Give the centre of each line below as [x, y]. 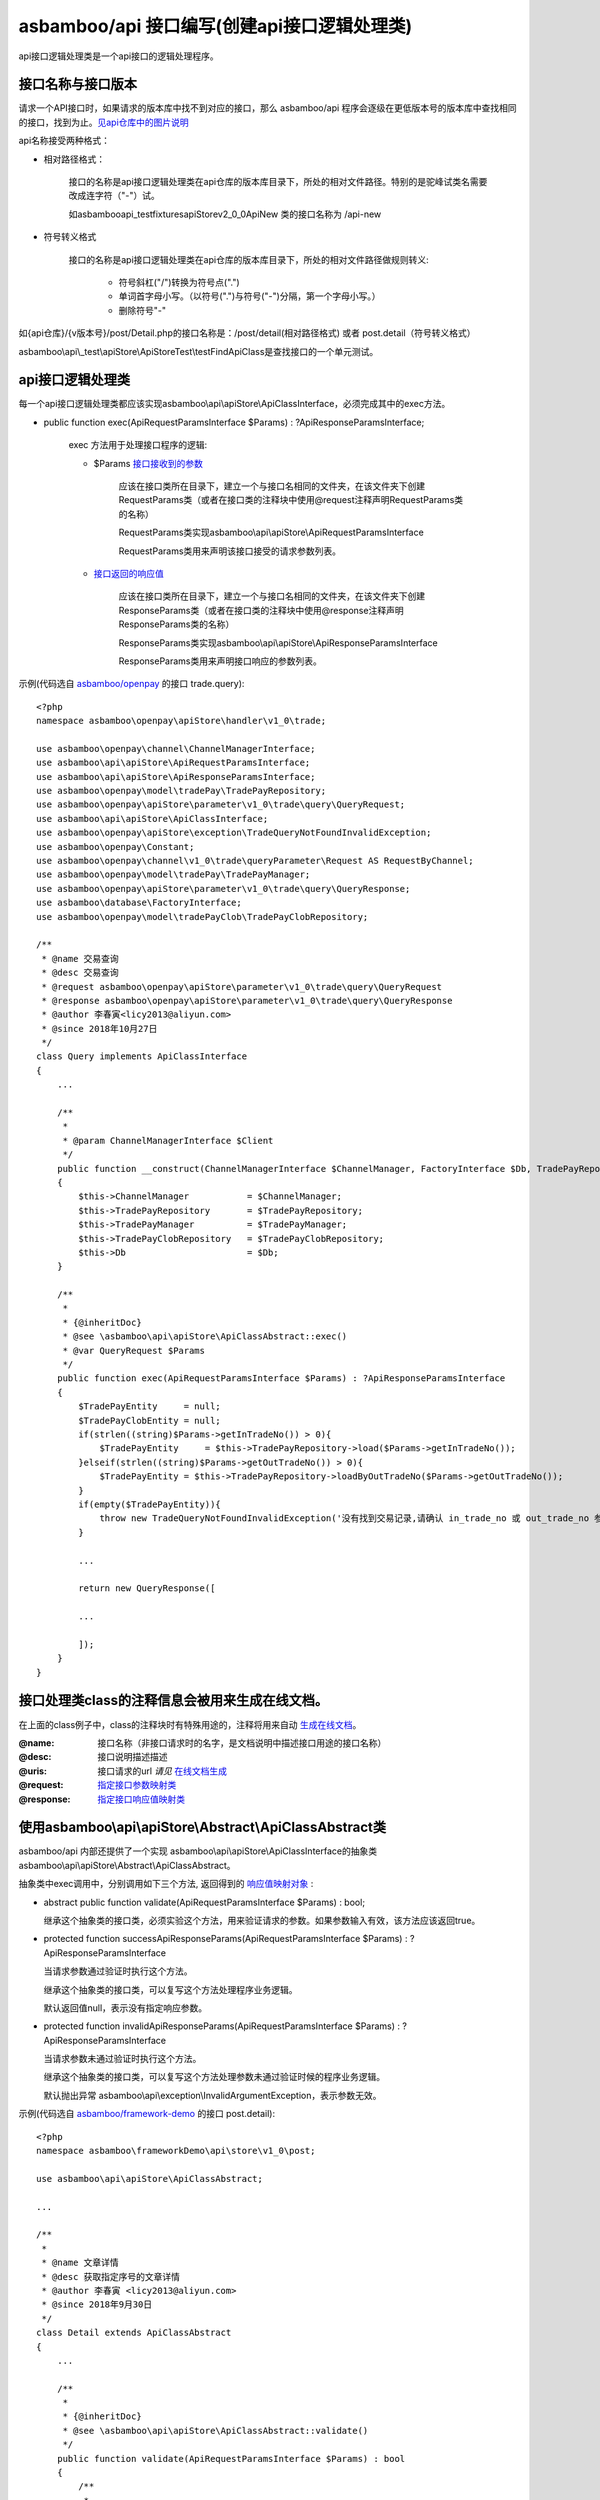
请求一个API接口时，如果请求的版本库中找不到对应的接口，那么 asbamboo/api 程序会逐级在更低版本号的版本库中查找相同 [267, 108]
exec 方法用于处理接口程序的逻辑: [138, 445]
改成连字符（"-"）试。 [114, 196]
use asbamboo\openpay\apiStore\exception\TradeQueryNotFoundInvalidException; [234, 833]
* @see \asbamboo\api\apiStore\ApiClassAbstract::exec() [205, 1336]
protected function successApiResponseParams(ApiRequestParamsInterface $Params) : [225, 1939]
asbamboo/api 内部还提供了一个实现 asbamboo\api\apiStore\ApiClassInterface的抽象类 [198, 1851]
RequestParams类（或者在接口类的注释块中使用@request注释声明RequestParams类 [291, 500]
